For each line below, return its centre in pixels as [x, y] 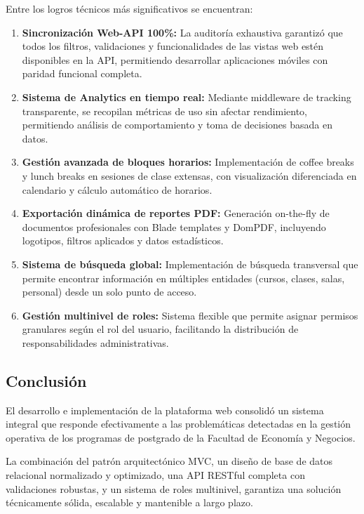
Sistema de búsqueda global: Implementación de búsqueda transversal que [190, 264]
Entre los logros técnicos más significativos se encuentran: [129, 8]
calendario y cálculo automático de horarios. [117, 189]
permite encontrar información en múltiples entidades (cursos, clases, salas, [183, 278]
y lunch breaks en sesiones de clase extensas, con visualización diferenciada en [189, 175]
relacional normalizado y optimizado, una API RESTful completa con [155, 475]
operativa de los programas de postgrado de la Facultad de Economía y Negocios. [181, 437]
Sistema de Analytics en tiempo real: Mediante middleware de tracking [187, 97]
